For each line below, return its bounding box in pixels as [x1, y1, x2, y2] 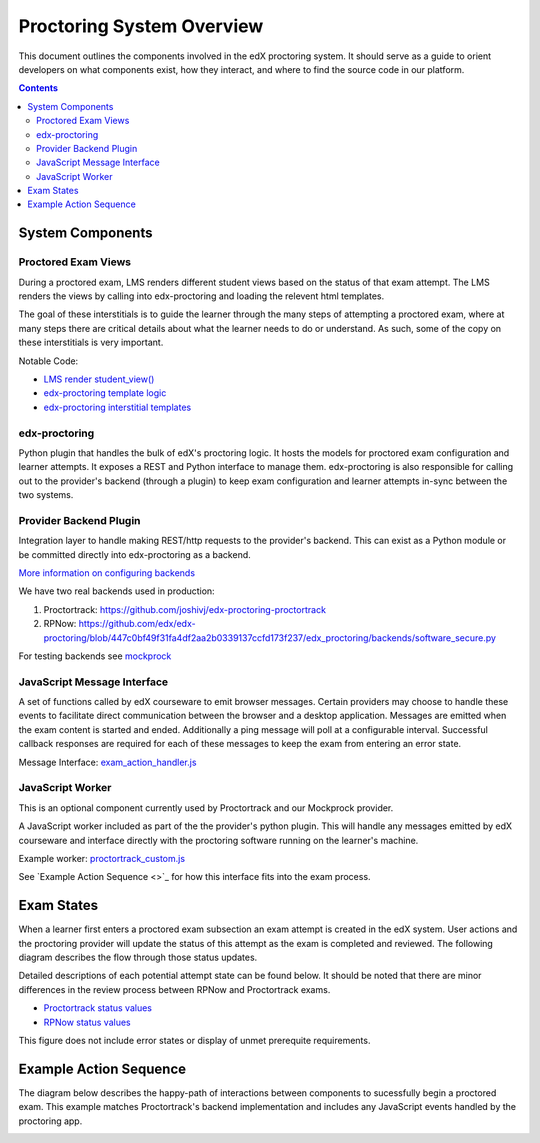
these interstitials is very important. [18, 336, 164, 349]
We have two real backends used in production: [18, 585, 215, 597]
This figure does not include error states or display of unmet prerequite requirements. [18, 1034, 371, 1046]
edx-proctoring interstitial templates [43, 401, 192, 413]
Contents [18, 82, 59, 94]
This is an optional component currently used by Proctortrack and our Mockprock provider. [18, 801, 394, 814]
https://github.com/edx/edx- [78, 618, 196, 630]
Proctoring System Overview [18, 15, 264, 37]
